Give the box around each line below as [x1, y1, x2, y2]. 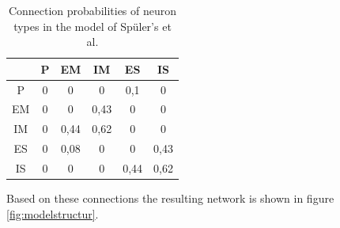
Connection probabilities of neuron [8, 2, 177, 18]
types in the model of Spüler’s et [13, 17, 172, 34]
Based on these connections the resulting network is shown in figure [6, 190, 334, 207]
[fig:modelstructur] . [6, 205, 99, 222]
